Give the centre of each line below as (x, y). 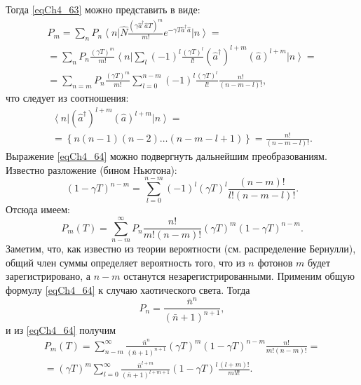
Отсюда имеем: (38, 209)
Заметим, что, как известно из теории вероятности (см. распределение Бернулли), (181, 249)
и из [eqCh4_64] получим (61, 329)
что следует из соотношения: (67, 98)
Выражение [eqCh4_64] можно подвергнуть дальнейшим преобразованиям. (166, 156)
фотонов (275, 262)
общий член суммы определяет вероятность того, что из (125, 262)
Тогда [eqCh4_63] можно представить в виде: (103, 9)
